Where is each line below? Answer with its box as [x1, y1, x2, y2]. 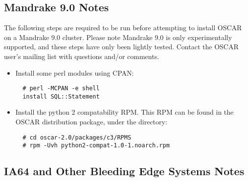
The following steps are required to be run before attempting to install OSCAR [4, 22, 242, 33]
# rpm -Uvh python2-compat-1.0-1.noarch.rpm [23, 142, 170, 149]
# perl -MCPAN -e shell [23, 85, 100, 92]
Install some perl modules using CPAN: [15, 67, 134, 78]
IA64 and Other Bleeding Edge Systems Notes [4, 163, 245, 179]
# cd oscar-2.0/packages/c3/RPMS [23, 134, 132, 141]
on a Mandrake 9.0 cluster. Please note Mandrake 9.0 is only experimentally [4, 32, 232, 42]
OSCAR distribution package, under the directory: [15, 117, 167, 127]
